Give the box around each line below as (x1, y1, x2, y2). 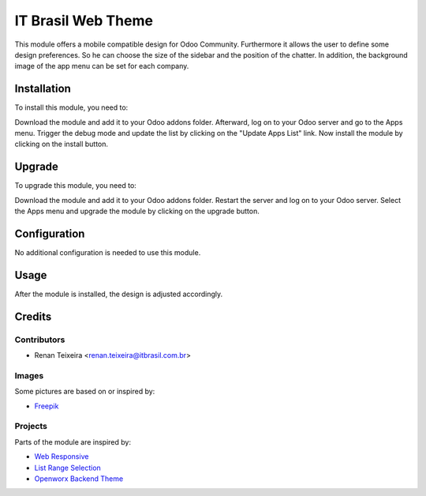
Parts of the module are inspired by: (14, 437, 132, 446)
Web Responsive (34, 452, 89, 461)
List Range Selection (34, 463, 102, 472)
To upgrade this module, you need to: (14, 181, 137, 190)
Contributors (14, 334, 65, 345)
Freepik (34, 401, 59, 411)
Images (14, 370, 44, 381)
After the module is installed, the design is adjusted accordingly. (14, 289, 223, 299)
